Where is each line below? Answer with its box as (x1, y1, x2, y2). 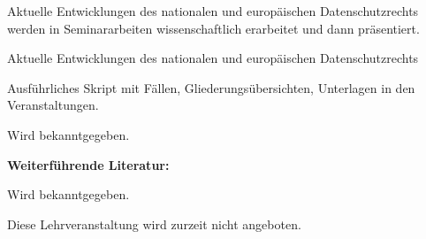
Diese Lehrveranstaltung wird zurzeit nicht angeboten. (7, 214, 301, 233)
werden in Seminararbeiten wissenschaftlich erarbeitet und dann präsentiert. (7, 19, 420, 37)
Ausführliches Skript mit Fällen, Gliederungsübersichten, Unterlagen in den (7, 78, 415, 96)
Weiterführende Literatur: (7, 155, 170, 173)
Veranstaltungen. (7, 96, 99, 114)
